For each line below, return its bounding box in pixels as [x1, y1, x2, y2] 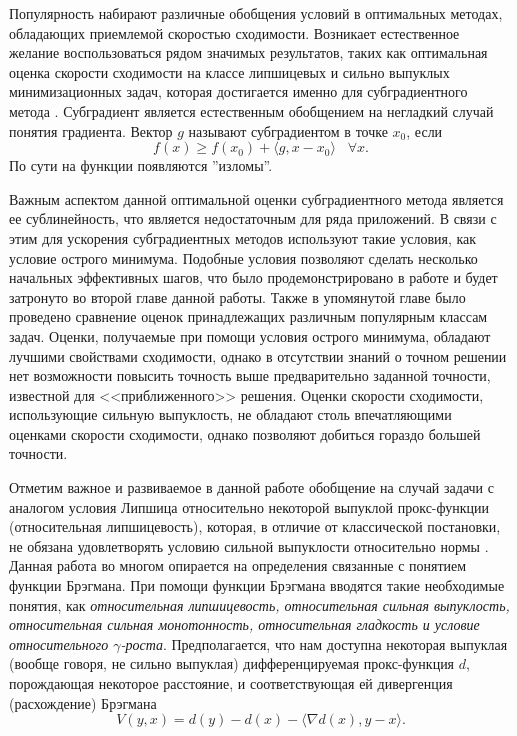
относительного [9, 633, 109, 654]
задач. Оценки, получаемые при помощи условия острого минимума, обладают [9, 325, 491, 346]
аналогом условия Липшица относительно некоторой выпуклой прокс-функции [9, 496, 490, 517]
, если [406, 120, 443, 141]
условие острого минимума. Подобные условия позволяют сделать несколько [9, 247, 478, 268]
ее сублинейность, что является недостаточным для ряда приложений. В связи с [9, 208, 497, 229]
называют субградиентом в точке [188, 120, 388, 141]
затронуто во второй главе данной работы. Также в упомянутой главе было [9, 286, 466, 307]
